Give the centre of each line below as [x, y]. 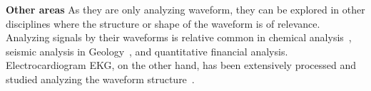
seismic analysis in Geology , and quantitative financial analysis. [147, 51]
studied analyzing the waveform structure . [100, 79]
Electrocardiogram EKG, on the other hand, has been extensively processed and [181, 65]
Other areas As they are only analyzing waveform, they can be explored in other [185, 9]
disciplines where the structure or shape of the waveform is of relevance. [163, 23]
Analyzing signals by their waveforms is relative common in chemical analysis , [179, 37]
